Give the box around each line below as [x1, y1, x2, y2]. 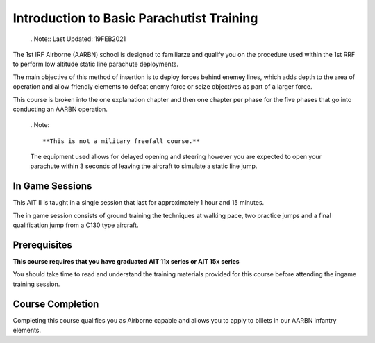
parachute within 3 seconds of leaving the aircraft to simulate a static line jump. [30, 162, 258, 170]
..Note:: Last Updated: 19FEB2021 [30, 35, 126, 43]
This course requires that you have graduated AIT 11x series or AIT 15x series [12, 258, 240, 266]
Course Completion [12, 298, 99, 310]
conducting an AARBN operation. [12, 105, 108, 113]
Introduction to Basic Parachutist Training [12, 10, 258, 26]
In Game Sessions [12, 181, 92, 192]
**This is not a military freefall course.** [42, 137, 201, 145]
